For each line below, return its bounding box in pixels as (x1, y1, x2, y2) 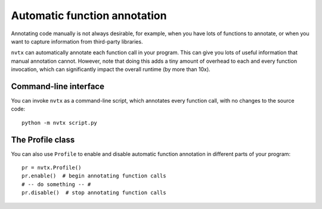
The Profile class (11, 134, 75, 145)
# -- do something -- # (21, 181, 91, 188)
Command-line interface (11, 81, 104, 91)
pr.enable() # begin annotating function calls (21, 173, 166, 179)
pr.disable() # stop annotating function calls (21, 189, 166, 196)
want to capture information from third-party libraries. (11, 38, 143, 45)
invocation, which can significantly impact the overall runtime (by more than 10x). (11, 66, 211, 73)
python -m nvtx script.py (21, 119, 98, 126)
